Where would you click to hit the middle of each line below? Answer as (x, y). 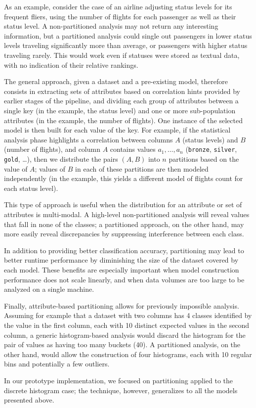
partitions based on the (204, 159)
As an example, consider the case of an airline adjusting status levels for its (118, 6)
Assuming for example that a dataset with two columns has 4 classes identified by (128, 315)
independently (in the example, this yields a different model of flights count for (124, 178)
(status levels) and (210, 139)
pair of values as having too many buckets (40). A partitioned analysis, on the (122, 344)
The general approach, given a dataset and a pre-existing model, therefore (116, 81)
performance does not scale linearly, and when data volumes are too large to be (124, 279)
